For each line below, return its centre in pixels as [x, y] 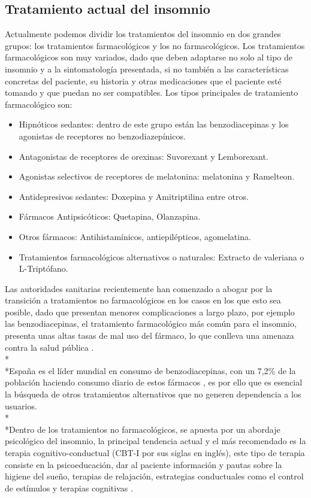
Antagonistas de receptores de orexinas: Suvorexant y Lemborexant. [144, 156]
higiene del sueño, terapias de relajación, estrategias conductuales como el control [154, 476]
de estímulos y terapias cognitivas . [69, 488]
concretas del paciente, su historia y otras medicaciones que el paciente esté [143, 81]
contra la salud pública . [49, 347]
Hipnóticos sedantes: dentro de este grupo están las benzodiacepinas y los [154, 124]
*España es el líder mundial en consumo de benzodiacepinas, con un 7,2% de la [150, 370]
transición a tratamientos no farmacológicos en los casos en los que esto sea [143, 300]
